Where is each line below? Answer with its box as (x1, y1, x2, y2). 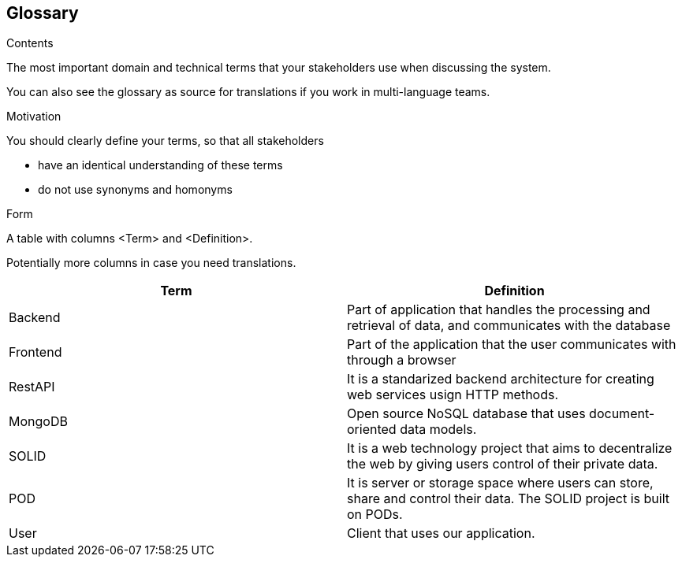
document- (589, 406, 655, 422)
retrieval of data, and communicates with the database (347, 317, 671, 334)
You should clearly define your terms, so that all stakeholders (6, 134, 324, 148)
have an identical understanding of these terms (38, 158, 283, 172)
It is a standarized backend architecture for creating (347, 371, 654, 387)
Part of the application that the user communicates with (347, 336, 676, 353)
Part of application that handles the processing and (347, 302, 650, 318)
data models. (400, 421, 477, 438)
